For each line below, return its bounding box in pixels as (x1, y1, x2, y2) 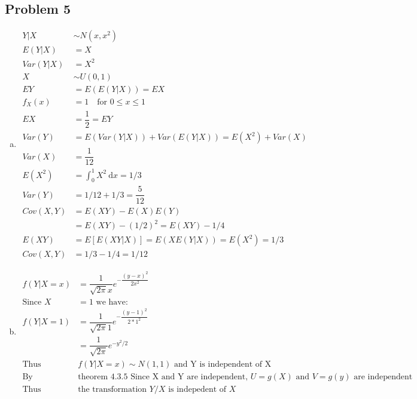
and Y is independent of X (174, 360, 272, 369)
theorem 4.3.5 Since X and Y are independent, (78, 372, 248, 381)
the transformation (78, 385, 147, 394)
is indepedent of (168, 385, 227, 394)
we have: (96, 297, 128, 306)
